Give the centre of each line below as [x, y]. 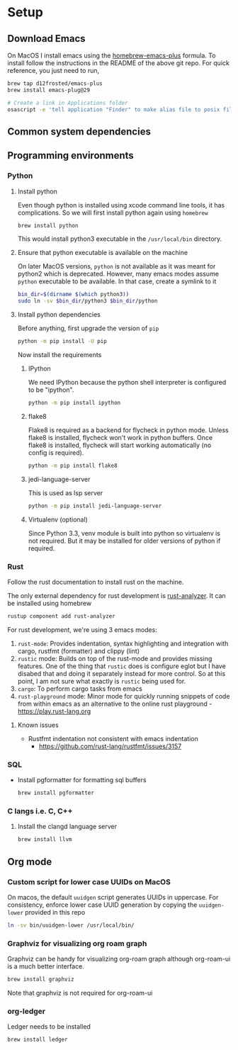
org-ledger [27, 1011]
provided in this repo [55, 912]
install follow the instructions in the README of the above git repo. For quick [119, 63]
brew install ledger [38, 1040]
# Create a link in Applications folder [68, 103]
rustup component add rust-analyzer [61, 616]
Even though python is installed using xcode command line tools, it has [121, 205]
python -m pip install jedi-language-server [95, 506]
